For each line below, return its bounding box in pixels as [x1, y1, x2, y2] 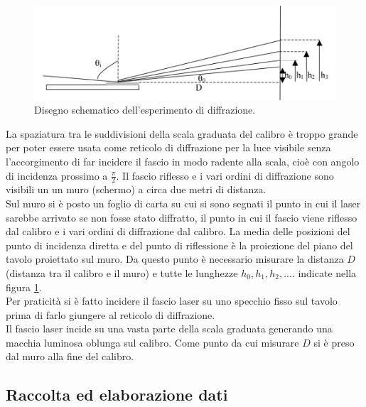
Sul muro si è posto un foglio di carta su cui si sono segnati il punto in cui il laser [6, 195, 361, 210]
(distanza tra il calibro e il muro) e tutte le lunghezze [6, 265, 238, 280]
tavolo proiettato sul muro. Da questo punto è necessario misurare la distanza [6, 251, 344, 266]
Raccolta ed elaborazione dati [6, 384, 228, 406]
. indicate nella [291, 265, 357, 280]
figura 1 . [6, 279, 42, 294]
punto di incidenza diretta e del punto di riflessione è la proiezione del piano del [6, 237, 353, 252]
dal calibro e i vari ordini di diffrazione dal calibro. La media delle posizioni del [6, 224, 350, 239]
